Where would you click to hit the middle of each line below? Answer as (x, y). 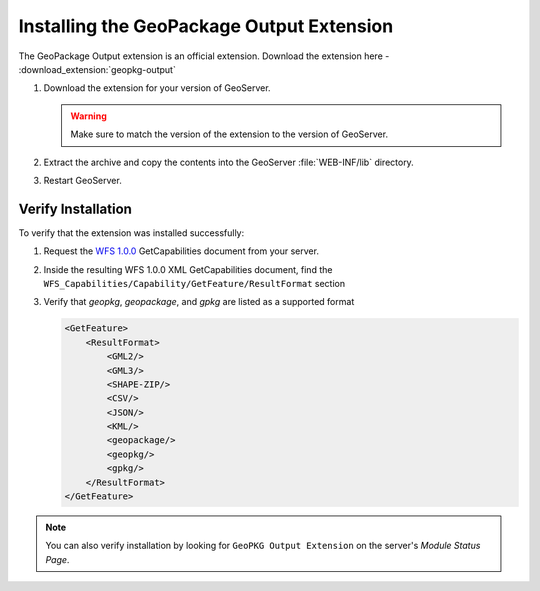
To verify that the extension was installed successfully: (131, 232)
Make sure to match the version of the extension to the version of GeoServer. (229, 134)
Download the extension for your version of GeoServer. (157, 88)
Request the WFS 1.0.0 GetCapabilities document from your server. (181, 251)
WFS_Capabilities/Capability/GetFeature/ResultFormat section (194, 283)
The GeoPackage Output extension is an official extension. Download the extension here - (204, 56)
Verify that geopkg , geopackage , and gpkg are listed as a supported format (199, 302)
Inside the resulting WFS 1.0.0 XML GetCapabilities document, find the (188, 269)
